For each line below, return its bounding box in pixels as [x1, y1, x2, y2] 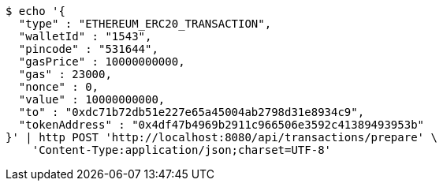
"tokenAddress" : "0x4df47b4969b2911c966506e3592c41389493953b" [18, 118, 425, 131]
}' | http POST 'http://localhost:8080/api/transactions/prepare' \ [6, 131, 437, 144]
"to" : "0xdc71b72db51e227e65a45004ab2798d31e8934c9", [18, 106, 365, 118]
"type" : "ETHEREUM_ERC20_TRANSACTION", [18, 17, 272, 30]
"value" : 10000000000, [18, 93, 166, 106]
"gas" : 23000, [18, 68, 112, 80]
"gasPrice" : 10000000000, [18, 55, 185, 68]
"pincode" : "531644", [18, 43, 158, 55]
